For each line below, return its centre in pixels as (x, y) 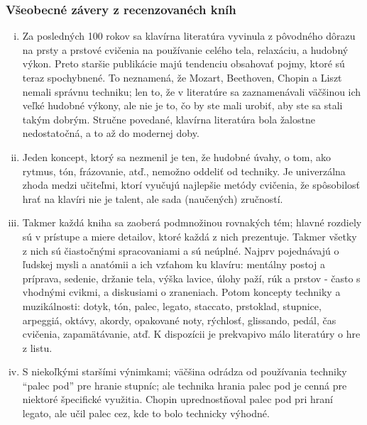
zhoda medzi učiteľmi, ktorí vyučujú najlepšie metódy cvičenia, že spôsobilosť (191, 185)
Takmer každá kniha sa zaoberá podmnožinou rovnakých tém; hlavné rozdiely (192, 222)
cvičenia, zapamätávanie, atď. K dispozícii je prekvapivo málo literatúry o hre (191, 334)
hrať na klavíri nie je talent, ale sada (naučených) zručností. (153, 198)
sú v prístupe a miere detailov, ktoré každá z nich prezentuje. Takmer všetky (190, 236)
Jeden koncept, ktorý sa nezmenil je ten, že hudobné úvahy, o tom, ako (177, 156)
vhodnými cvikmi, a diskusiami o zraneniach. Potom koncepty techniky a (181, 292)
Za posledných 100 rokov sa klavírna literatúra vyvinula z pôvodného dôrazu (189, 36)
